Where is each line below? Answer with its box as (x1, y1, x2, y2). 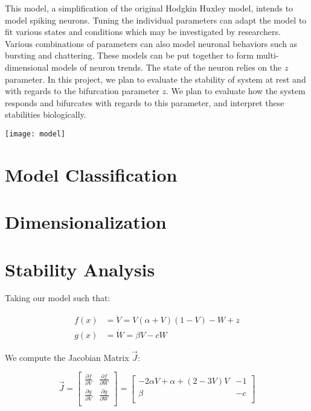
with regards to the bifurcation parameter (5, 84, 159, 97)
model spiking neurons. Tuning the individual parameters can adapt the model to (5, 13, 307, 26)
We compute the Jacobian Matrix (5, 351, 129, 363)
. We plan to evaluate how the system (165, 84, 306, 97)
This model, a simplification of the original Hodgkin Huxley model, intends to (5, 2, 293, 14)
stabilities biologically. (5, 108, 86, 121)
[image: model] (5, 129, 66, 138)
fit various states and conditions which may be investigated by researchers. (5, 25, 281, 38)
